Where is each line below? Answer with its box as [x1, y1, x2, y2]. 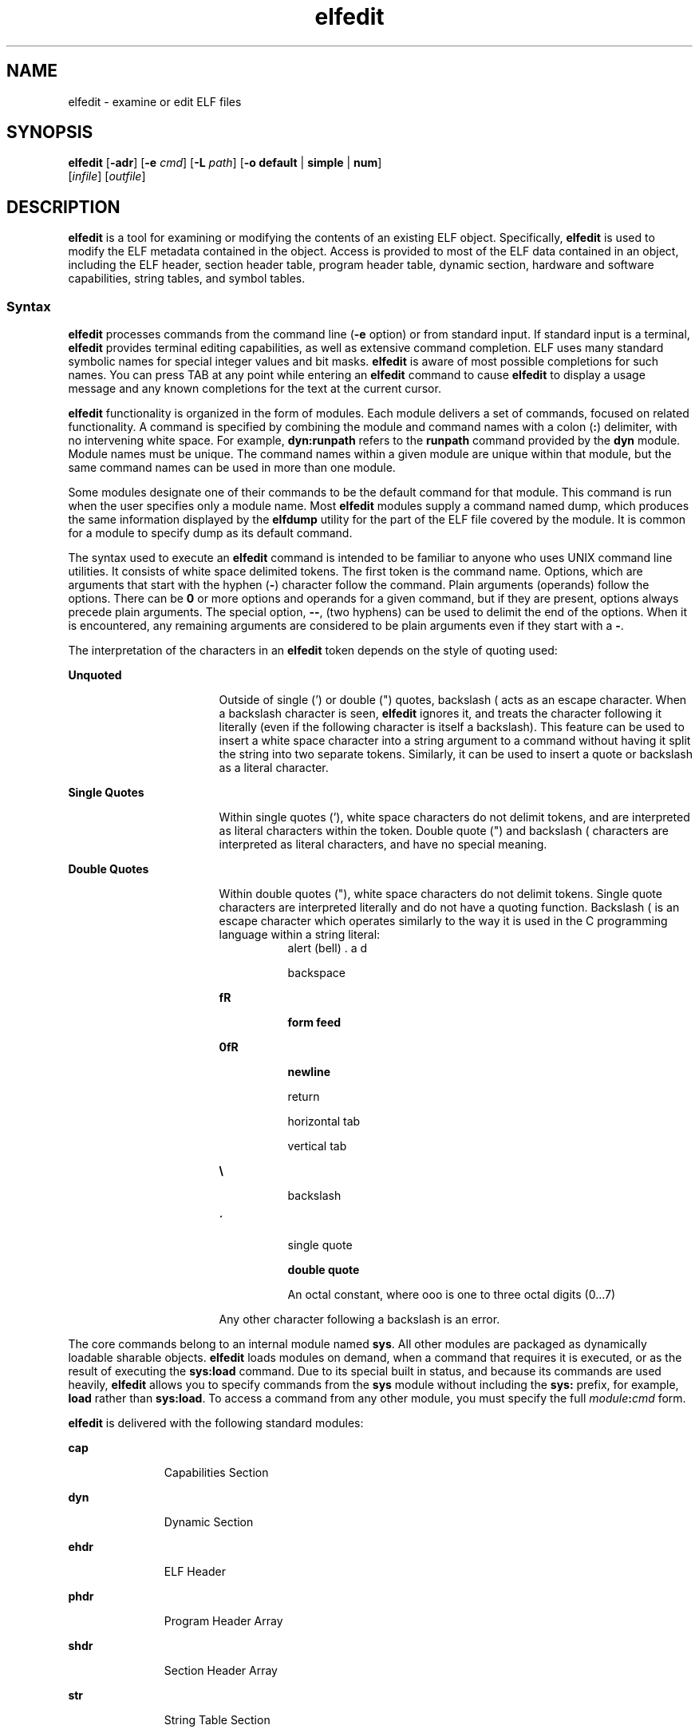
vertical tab [287, 1139, 347, 1153]
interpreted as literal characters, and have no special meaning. [219, 837, 547, 852]
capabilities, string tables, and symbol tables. [68, 271, 306, 286]
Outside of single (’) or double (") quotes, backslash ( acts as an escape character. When [219, 693, 687, 707]
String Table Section [164, 1713, 271, 1727]
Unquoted [68, 668, 122, 683]
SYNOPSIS [6, 122, 93, 143]
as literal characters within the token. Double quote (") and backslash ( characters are [219, 824, 669, 838]
